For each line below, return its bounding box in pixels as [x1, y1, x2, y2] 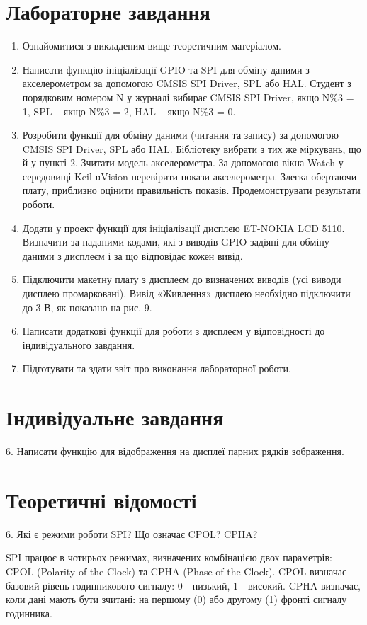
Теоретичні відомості [6, 485, 197, 514]
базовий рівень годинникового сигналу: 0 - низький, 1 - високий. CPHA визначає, [6, 578, 361, 592]
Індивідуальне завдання [6, 403, 224, 432]
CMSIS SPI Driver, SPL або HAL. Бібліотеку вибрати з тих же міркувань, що [22, 141, 361, 156]
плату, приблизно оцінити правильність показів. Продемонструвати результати [22, 183, 361, 197]
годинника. [6, 605, 52, 620]
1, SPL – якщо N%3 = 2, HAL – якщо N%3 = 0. [22, 103, 236, 118]
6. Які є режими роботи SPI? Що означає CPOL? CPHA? [6, 526, 258, 541]
